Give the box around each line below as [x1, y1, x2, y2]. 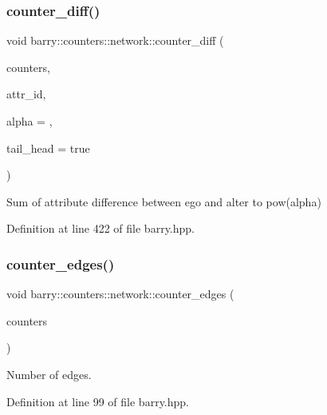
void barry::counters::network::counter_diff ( [6, 32, 224, 49]
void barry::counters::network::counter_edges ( [6, 285, 234, 302]
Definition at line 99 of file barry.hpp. [6, 393, 189, 409]
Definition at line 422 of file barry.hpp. [6, 220, 195, 237]
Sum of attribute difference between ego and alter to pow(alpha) [6, 193, 321, 209]
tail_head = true [6, 139, 90, 156]
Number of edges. [6, 365, 92, 382]
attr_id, [6, 86, 46, 102]
